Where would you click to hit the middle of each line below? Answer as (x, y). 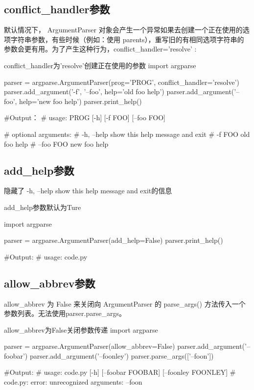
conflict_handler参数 (57, 9)
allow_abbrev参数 (50, 283)
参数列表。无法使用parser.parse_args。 (65, 313)
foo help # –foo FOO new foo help (56, 143)
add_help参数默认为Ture (43, 207)
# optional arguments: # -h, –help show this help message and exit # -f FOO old (127, 134)
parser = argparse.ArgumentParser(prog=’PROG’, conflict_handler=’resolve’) (122, 82)
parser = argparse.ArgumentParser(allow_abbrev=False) (90, 346)
